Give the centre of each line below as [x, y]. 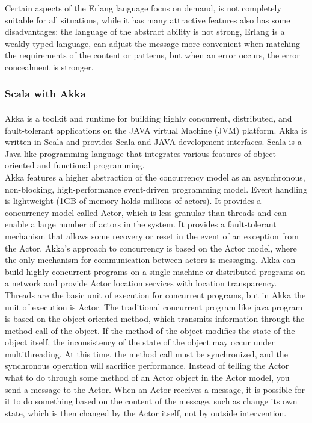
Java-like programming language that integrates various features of [128, 153]
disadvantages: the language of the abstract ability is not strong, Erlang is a [145, 32]
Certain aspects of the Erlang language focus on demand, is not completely [143, 8]
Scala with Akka [45, 94]
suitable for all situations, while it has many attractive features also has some [148, 20]
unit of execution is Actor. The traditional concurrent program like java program [154, 307]
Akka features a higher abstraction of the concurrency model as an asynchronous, [155, 177]
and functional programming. [91, 165]
